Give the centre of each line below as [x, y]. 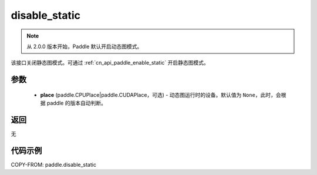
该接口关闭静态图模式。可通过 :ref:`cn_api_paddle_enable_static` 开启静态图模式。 [110, 63]
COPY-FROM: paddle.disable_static [54, 164]
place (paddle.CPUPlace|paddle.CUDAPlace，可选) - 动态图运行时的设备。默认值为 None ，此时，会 [161, 95]
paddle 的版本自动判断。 [77, 103]
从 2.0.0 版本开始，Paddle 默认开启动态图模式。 [85, 46]
